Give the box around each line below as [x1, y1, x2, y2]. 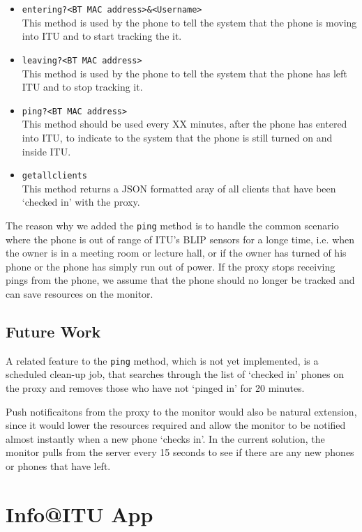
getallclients [22, 171, 87, 181]
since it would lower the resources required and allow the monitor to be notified [6, 418, 346, 432]
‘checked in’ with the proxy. [22, 195, 140, 209]
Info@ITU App [6, 499, 153, 528]
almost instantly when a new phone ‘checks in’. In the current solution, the [6, 431, 325, 446]
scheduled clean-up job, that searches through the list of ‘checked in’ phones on [6, 367, 345, 381]
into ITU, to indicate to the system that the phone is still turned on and [22, 130, 333, 144]
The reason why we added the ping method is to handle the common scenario [6, 218, 339, 232]
